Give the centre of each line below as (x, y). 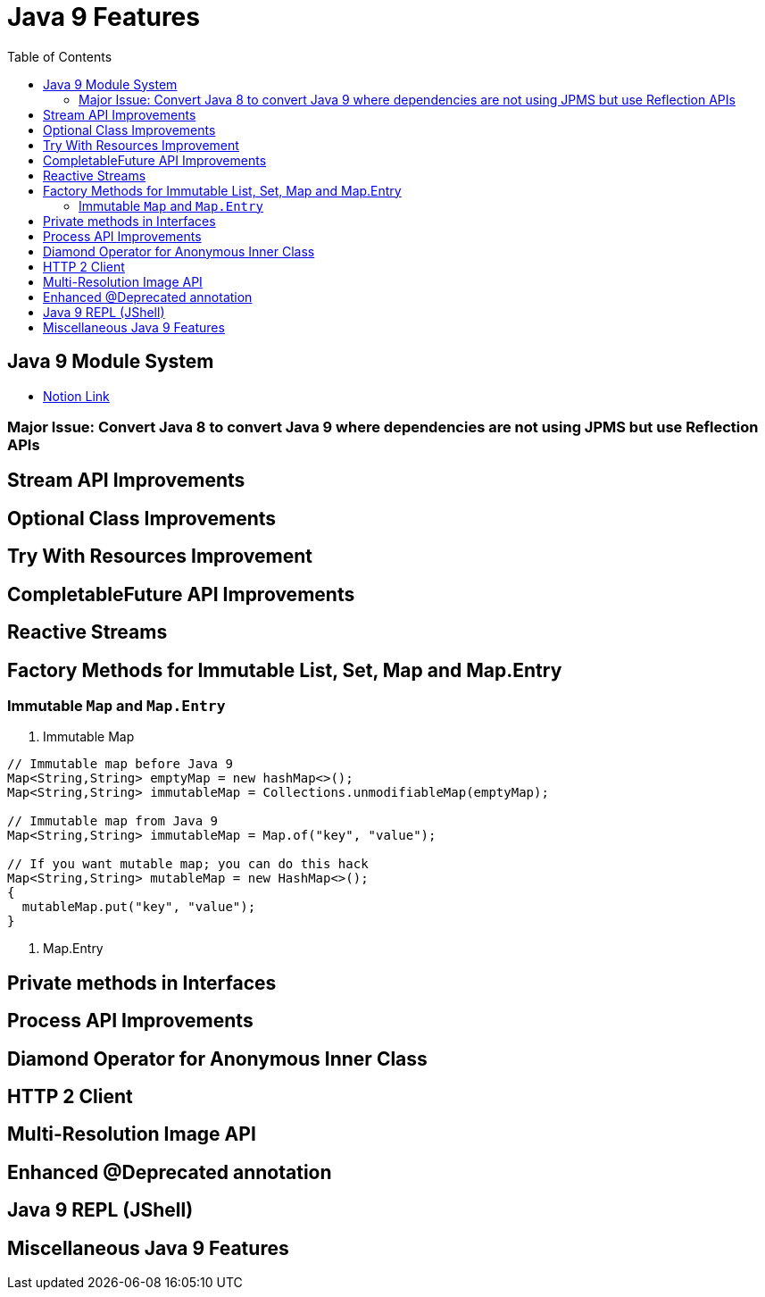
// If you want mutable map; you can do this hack (188, 864)
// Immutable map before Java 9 (120, 764)
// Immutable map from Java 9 (113, 821)
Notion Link (76, 396)
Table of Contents (60, 56)
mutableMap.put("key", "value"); (139, 907)
